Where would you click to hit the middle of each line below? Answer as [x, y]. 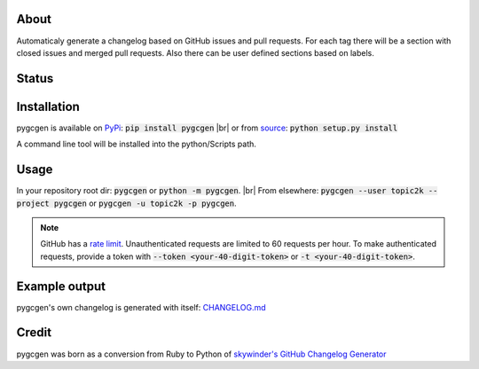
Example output [61, 286]
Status [35, 79]
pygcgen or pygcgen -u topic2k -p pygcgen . [145, 203]
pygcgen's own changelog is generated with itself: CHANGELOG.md [141, 307]
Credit [34, 333]
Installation [48, 106]
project [33, 203]
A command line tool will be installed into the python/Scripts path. [137, 144]
